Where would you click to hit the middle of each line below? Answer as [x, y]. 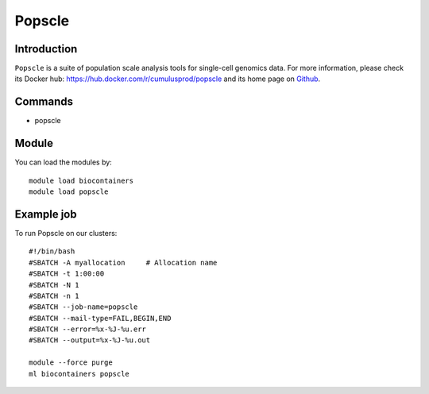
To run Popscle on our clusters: [66, 233]
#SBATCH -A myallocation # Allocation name [123, 263]
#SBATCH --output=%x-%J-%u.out [90, 340]
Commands [44, 102]
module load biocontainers [81, 180]
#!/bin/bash [52, 251]
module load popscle [69, 192]
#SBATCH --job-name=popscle [83, 307]
